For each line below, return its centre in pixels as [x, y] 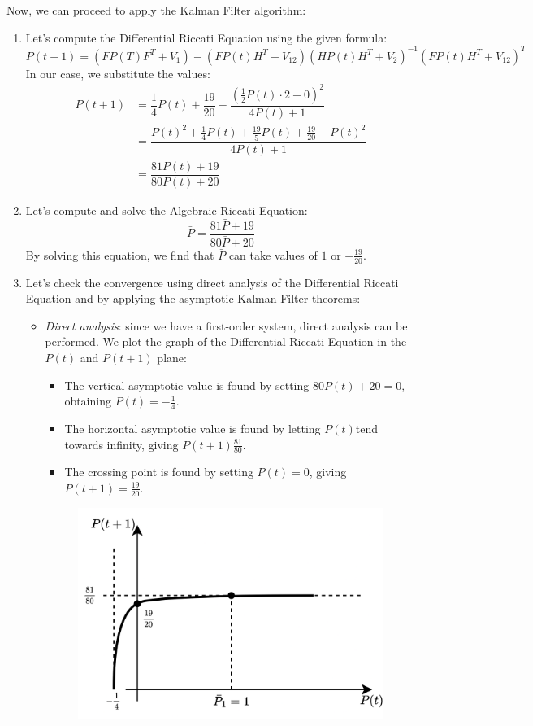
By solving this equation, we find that [120, 254]
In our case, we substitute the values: [118, 73]
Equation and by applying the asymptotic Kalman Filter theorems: [193, 298]
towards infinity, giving [121, 444]
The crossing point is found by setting [159, 472]
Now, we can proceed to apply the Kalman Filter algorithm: [156, 10]
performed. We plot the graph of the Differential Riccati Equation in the [226, 341]
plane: [172, 357]
